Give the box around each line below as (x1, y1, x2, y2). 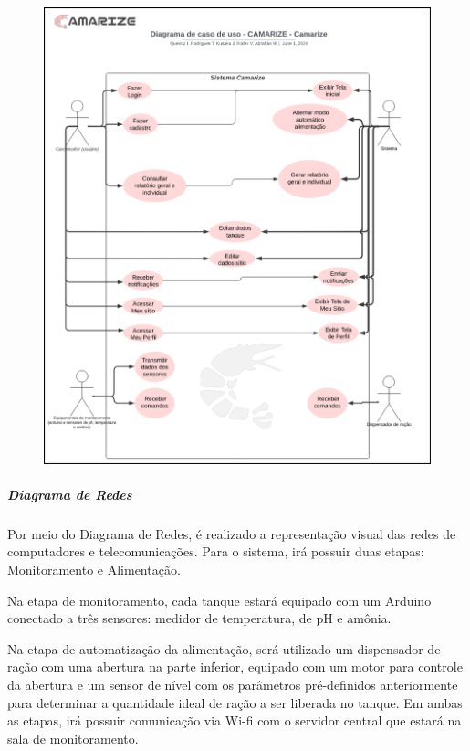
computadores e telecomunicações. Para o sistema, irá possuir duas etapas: (7, 542, 424, 561)
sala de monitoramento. (7, 728, 139, 747)
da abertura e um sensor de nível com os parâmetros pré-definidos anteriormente (7, 674, 458, 693)
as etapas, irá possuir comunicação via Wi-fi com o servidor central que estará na (7, 711, 462, 730)
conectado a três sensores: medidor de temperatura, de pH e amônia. (7, 608, 392, 628)
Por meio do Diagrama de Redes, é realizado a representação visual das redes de (7, 524, 456, 543)
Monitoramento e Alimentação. (7, 559, 181, 578)
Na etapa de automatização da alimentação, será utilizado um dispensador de (7, 639, 441, 658)
